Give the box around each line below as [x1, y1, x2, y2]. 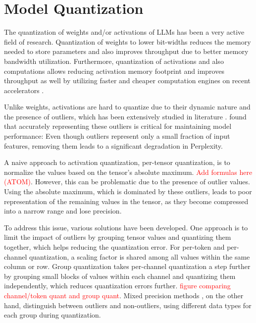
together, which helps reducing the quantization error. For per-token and [4, 242, 225, 252]
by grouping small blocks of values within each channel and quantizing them [4, 270, 236, 281]
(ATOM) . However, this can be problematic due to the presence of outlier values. [4, 176, 250, 187]
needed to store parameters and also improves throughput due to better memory [4, 46, 249, 56]
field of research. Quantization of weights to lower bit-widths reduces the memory [4, 36, 251, 47]
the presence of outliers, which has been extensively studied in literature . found [4, 111, 247, 121]
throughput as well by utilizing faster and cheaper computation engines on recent [4, 75, 251, 86]
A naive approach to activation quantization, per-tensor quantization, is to [4, 157, 230, 167]
